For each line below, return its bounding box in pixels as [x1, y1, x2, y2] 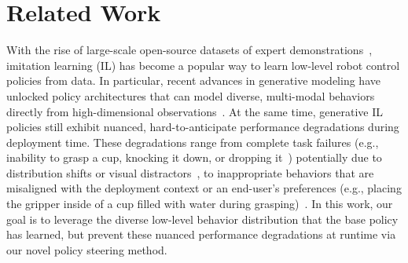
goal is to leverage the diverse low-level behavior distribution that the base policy [6, 210, 399, 227]
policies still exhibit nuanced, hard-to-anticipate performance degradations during [6, 119, 399, 135]
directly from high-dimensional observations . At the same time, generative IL [6, 103, 383, 119]
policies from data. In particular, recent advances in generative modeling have [6, 72, 380, 89]
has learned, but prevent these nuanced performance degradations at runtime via [6, 226, 396, 243]
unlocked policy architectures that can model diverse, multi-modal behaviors [6, 87, 375, 104]
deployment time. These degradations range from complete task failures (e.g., [6, 133, 379, 150]
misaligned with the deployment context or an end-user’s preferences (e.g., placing [6, 180, 402, 196]
